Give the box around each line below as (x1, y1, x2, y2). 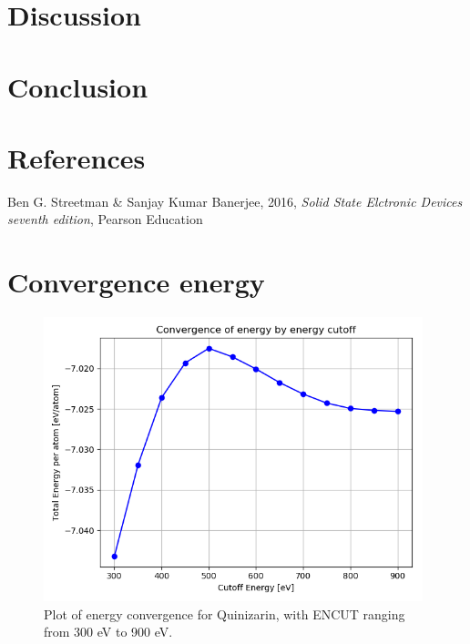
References (7, 138, 146, 176)
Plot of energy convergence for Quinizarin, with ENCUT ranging (44, 604, 405, 623)
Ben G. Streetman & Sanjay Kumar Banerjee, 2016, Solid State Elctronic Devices (7, 191, 463, 210)
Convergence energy (7, 263, 265, 301)
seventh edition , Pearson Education (7, 210, 203, 229)
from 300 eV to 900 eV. (44, 622, 173, 641)
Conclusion (7, 67, 148, 105)
